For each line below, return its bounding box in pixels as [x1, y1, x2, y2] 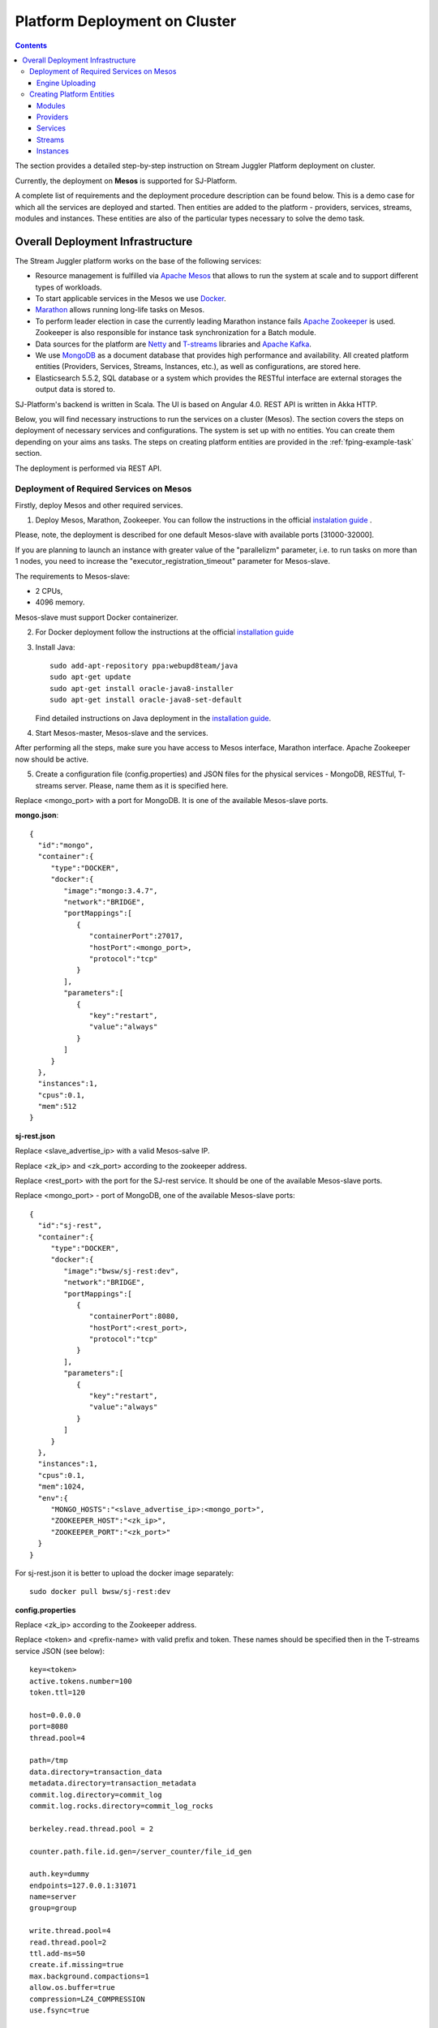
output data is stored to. [35, 385, 116, 394]
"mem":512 [37, 1102, 77, 1111]
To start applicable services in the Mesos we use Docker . [35, 294, 226, 303]
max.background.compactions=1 [29, 1971, 150, 1981]
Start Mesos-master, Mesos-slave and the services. [35, 728, 208, 737]
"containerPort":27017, [89, 931, 184, 941]
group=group [29, 1903, 77, 1913]
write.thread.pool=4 [29, 1927, 111, 1936]
